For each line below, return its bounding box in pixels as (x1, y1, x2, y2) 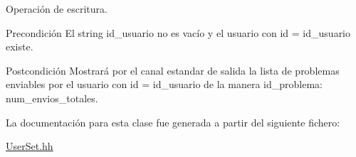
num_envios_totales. (6, 90, 98, 105)
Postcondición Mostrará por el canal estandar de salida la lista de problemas (6, 63, 340, 77)
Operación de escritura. (6, 1, 108, 16)
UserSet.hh (6, 139, 53, 153)
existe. (6, 39, 33, 54)
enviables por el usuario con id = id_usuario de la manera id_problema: (6, 77, 323, 92)
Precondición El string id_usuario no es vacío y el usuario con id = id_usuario (6, 25, 351, 40)
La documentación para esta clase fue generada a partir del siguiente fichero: (6, 114, 340, 129)
